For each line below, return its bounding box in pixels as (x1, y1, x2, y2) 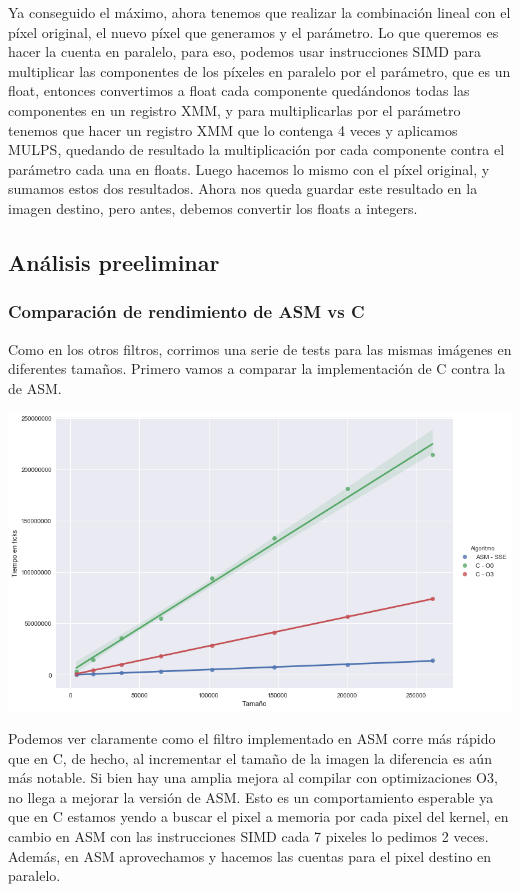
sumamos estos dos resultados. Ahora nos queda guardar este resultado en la (8, 178, 478, 199)
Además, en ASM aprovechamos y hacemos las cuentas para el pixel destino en (8, 845, 492, 866)
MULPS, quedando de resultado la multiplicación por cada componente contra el (8, 139, 505, 160)
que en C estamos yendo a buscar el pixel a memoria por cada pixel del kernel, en (8, 806, 509, 827)
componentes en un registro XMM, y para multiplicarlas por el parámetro (8, 99, 461, 120)
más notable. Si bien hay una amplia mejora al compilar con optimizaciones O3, (8, 767, 498, 788)
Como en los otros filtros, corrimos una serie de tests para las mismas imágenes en (8, 338, 512, 359)
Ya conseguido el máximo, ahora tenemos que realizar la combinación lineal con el (8, 2, 511, 22)
